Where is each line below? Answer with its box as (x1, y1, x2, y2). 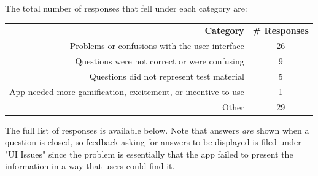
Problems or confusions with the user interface (69, 39, 244, 52)
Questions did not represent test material (89, 69, 244, 82)
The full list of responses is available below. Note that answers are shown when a (5, 123, 309, 136)
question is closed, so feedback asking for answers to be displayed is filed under (5, 136, 301, 148)
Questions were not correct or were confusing (75, 55, 244, 67)
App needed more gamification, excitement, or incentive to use (9, 85, 244, 98)
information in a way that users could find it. (5, 159, 175, 172)
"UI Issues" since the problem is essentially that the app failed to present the (5, 147, 293, 160)
